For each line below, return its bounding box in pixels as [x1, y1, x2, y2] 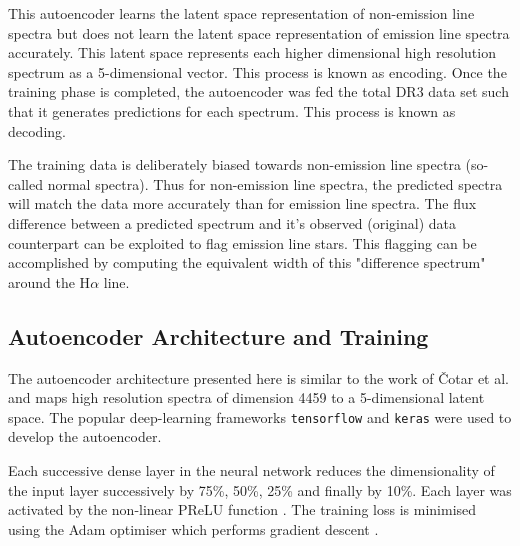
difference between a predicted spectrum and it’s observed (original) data [8, 212, 457, 233]
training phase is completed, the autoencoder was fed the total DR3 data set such [8, 81, 509, 102]
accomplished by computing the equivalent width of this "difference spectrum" [8, 252, 486, 273]
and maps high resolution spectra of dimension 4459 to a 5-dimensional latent [8, 387, 485, 408]
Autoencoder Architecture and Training [8, 320, 429, 351]
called [8, 173, 43, 194]
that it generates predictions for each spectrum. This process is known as [8, 100, 456, 121]
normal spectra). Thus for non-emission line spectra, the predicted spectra [47, 173, 503, 194]
